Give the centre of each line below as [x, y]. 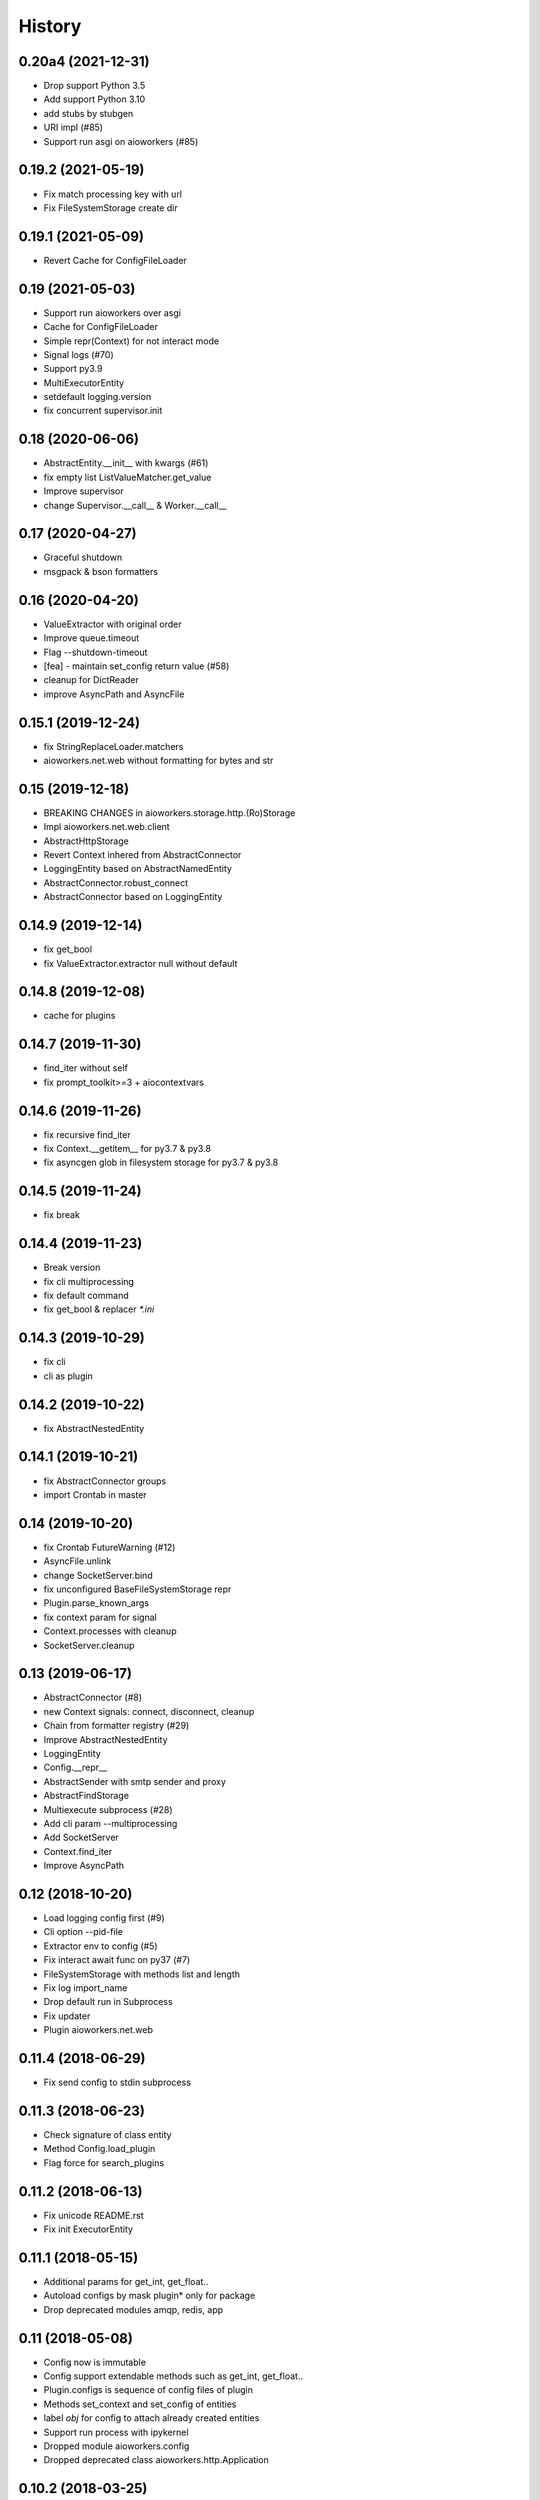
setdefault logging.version [97, 397]
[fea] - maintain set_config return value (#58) [136, 666]
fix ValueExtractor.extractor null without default [140, 963]
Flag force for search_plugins [104, 2162]
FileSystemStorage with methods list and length [141, 1974]
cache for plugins [79, 1016]
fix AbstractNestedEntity [94, 1428]
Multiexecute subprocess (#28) [108, 1809]
